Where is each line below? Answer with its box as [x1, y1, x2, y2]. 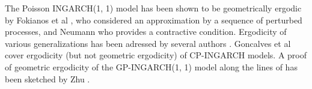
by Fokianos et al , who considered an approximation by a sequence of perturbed [5, 13, 302, 26]
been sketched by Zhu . [5, 72, 90, 85]
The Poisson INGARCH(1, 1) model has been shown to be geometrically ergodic [5, 2, 302, 14]
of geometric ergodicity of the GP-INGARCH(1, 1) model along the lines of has [5, 60, 298, 73]
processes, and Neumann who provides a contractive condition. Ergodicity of [5, 25, 287, 38]
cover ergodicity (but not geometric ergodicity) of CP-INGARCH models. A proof [5, 49, 307, 61]
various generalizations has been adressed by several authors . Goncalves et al [5, 37, 291, 49]
